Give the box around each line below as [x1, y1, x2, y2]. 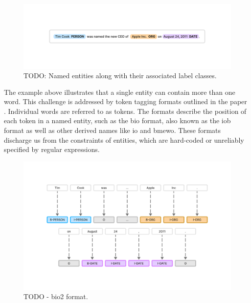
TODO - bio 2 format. [23, 291, 88, 302]
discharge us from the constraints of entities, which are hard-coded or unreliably [4, 134, 244, 145]
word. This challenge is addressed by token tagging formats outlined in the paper [4, 96, 247, 107]
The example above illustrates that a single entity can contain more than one [4, 87, 235, 97]
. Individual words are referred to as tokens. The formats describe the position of [4, 106, 247, 116]
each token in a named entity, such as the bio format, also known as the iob [4, 115, 231, 126]
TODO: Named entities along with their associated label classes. [23, 70, 217, 81]
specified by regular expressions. [4, 144, 100, 154]
